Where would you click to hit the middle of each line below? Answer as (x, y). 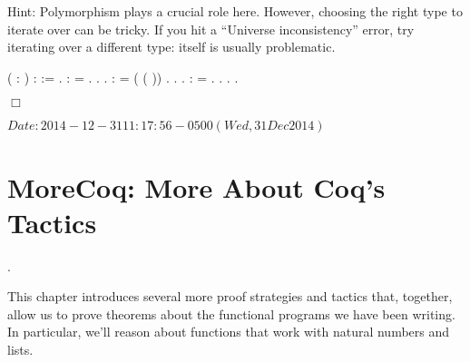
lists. (20, 350)
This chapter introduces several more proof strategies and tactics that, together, (230, 296)
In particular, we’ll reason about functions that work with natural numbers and (229, 332)
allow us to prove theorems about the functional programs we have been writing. (231, 313)
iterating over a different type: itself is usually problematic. (171, 47)
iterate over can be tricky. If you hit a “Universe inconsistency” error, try (211, 29)
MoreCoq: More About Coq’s (196, 186)
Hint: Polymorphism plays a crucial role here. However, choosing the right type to (235, 11)
